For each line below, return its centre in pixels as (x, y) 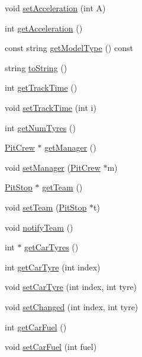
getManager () (70, 147)
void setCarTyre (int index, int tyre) (71, 287)
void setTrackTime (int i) (51, 107)
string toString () (36, 67)
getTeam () (62, 187)
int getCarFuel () (36, 326)
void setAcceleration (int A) (55, 8)
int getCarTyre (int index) (53, 267)
